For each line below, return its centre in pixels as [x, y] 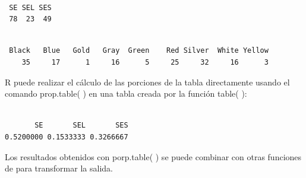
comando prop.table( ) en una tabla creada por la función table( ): [126, 93]
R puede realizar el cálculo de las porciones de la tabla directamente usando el [147, 82]
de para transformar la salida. [59, 168]
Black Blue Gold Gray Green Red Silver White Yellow [139, 51]
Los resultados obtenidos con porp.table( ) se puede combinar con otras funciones [153, 156]
